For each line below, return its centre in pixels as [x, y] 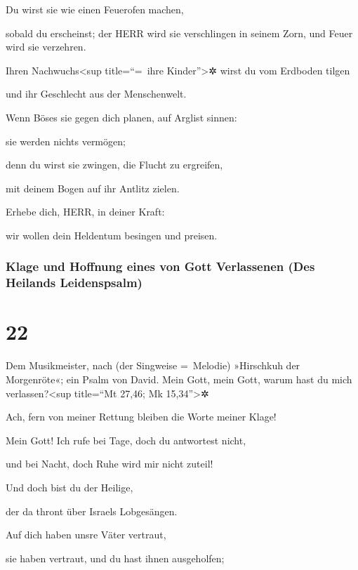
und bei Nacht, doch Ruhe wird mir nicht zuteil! [110, 464]
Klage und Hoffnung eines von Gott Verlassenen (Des [160, 266]
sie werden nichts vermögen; [66, 141]
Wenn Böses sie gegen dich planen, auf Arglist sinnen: [121, 117]
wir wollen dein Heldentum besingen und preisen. [112, 235]
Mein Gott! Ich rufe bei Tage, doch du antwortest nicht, [126, 440]
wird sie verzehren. [46, 47]
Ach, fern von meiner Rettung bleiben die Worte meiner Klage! [141, 417]
